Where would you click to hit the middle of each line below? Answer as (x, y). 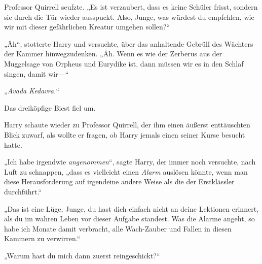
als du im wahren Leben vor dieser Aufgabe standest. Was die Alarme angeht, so (129, 219)
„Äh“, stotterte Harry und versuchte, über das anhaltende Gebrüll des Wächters (129, 43)
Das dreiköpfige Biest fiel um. (50, 107)
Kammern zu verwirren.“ (42, 238)
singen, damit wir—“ (36, 73)
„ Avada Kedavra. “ (32, 91)
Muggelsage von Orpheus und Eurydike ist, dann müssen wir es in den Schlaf (124, 63)
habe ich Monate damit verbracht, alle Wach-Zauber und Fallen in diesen (118, 228)
